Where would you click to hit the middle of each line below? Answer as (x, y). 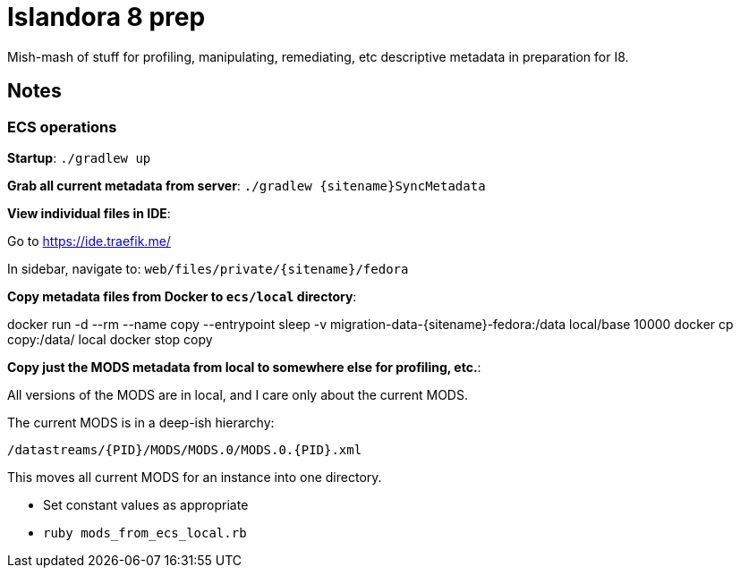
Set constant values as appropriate (146, 504)
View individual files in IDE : (89, 213)
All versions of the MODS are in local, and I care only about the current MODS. (238, 394)
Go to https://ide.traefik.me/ (89, 241)
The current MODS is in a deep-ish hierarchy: (141, 422)
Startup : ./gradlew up (79, 157)
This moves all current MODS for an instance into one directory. (195, 477)
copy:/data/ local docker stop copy (110, 339)
